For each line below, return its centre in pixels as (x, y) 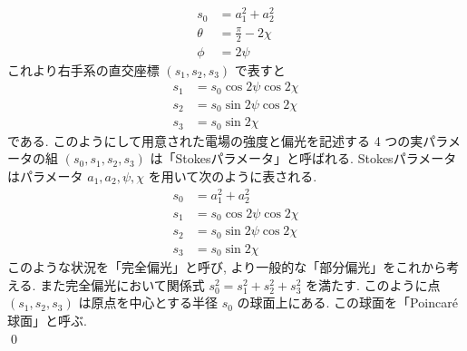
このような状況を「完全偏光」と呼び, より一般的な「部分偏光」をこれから (227, 267)
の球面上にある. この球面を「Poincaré (347, 302)
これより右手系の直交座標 (83, 69)
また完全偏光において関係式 (122, 284)
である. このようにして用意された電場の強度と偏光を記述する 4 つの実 (215, 140)
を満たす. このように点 (373, 284)
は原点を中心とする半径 (148, 302)
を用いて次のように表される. (233, 175)
